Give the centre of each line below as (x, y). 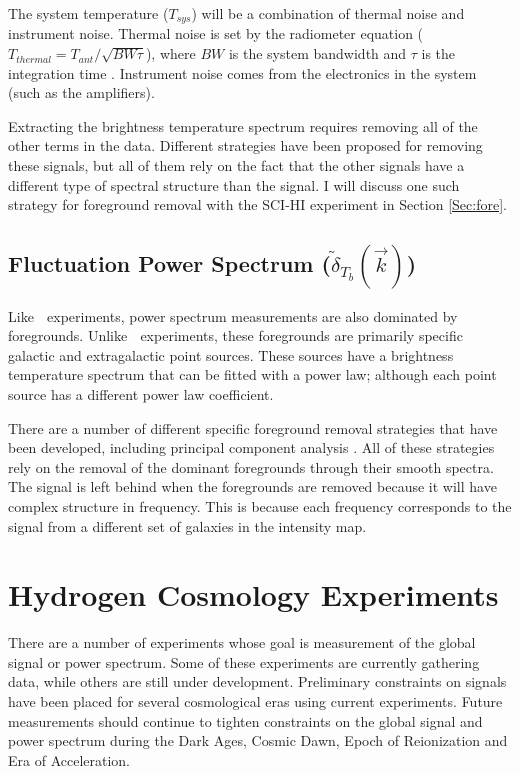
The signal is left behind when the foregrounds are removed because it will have (252, 486)
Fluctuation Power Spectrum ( (169, 262)
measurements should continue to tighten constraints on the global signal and (245, 720)
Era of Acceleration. (69, 759)
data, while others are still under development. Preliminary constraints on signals (257, 681)
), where (170, 53)
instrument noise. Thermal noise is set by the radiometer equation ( (216, 33)
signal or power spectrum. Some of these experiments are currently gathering (244, 661)
